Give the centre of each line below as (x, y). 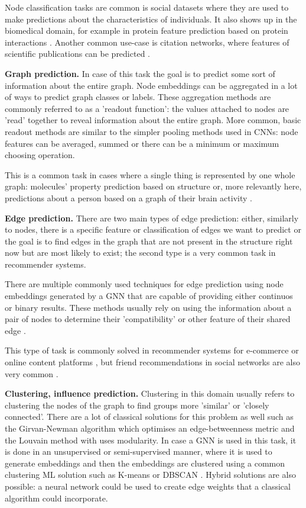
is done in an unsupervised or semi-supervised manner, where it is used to (139, 451)
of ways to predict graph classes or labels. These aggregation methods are (138, 97)
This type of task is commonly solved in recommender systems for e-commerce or (152, 350)
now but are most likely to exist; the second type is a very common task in (140, 253)
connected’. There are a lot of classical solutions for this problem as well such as (149, 417)
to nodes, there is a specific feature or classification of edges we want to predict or (153, 229)
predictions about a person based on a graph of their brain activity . (128, 197)
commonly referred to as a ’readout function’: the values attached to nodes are (147, 108)
